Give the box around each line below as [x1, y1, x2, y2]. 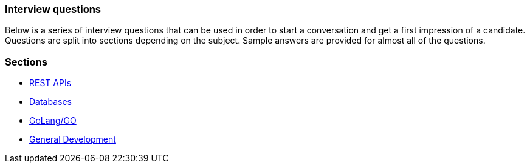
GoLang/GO [29, 115, 77, 126]
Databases [29, 96, 72, 107]
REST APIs [29, 78, 72, 89]
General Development [29, 134, 116, 145]
